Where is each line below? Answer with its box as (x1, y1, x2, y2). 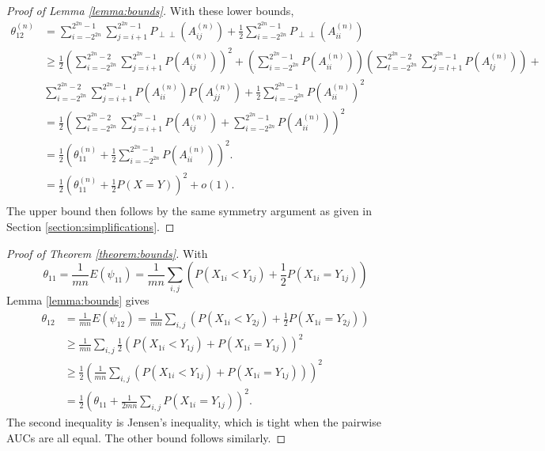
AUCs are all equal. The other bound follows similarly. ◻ (6, 429, 286, 445)
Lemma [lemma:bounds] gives (6, 292, 149, 309)
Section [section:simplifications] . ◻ (6, 218, 175, 234)
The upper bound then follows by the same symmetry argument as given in (6, 203, 373, 219)
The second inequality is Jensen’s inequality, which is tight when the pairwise (6, 414, 381, 430)
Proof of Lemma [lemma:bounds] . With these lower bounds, (6, 2, 294, 18)
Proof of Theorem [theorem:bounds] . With (6, 244, 208, 261)
